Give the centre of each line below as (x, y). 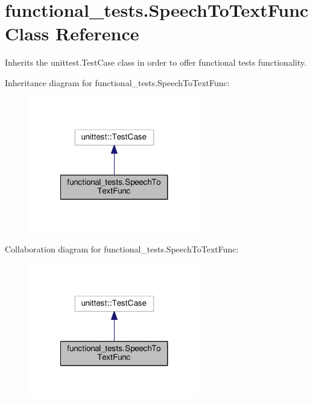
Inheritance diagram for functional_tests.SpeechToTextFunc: (117, 82)
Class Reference (72, 33)
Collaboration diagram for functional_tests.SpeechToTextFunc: (122, 248)
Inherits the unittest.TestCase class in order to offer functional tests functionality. (156, 62)
